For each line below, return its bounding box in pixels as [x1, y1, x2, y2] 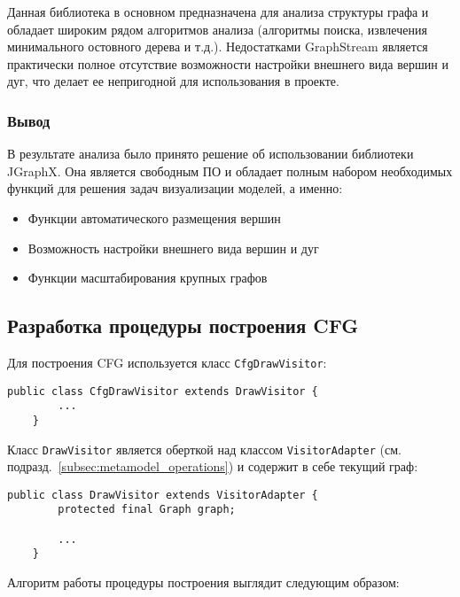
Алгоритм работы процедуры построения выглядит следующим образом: [7, 573, 400, 592]
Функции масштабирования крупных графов [27, 268, 268, 287]
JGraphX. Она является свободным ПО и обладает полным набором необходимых [7, 161, 453, 180]
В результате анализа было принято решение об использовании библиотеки [7, 144, 414, 163]
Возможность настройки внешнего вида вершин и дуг [27, 238, 319, 257]
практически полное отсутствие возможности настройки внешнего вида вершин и [7, 54, 448, 73]
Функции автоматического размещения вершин [27, 208, 281, 227]
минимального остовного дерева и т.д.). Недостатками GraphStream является [7, 37, 428, 56]
